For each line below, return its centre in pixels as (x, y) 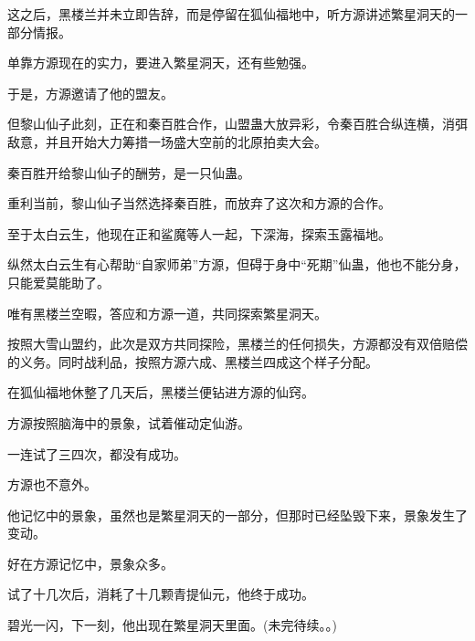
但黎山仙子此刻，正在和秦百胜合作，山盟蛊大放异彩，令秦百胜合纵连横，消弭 (237, 124)
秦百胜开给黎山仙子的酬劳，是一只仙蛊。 (129, 172)
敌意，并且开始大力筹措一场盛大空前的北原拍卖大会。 (167, 141)
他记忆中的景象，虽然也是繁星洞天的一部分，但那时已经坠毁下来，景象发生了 (237, 515)
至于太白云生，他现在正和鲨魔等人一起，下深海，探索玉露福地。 (199, 233)
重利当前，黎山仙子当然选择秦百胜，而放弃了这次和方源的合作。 (199, 203)
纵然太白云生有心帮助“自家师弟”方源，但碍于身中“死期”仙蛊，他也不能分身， (237, 264)
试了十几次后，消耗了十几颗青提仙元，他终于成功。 (161, 594)
